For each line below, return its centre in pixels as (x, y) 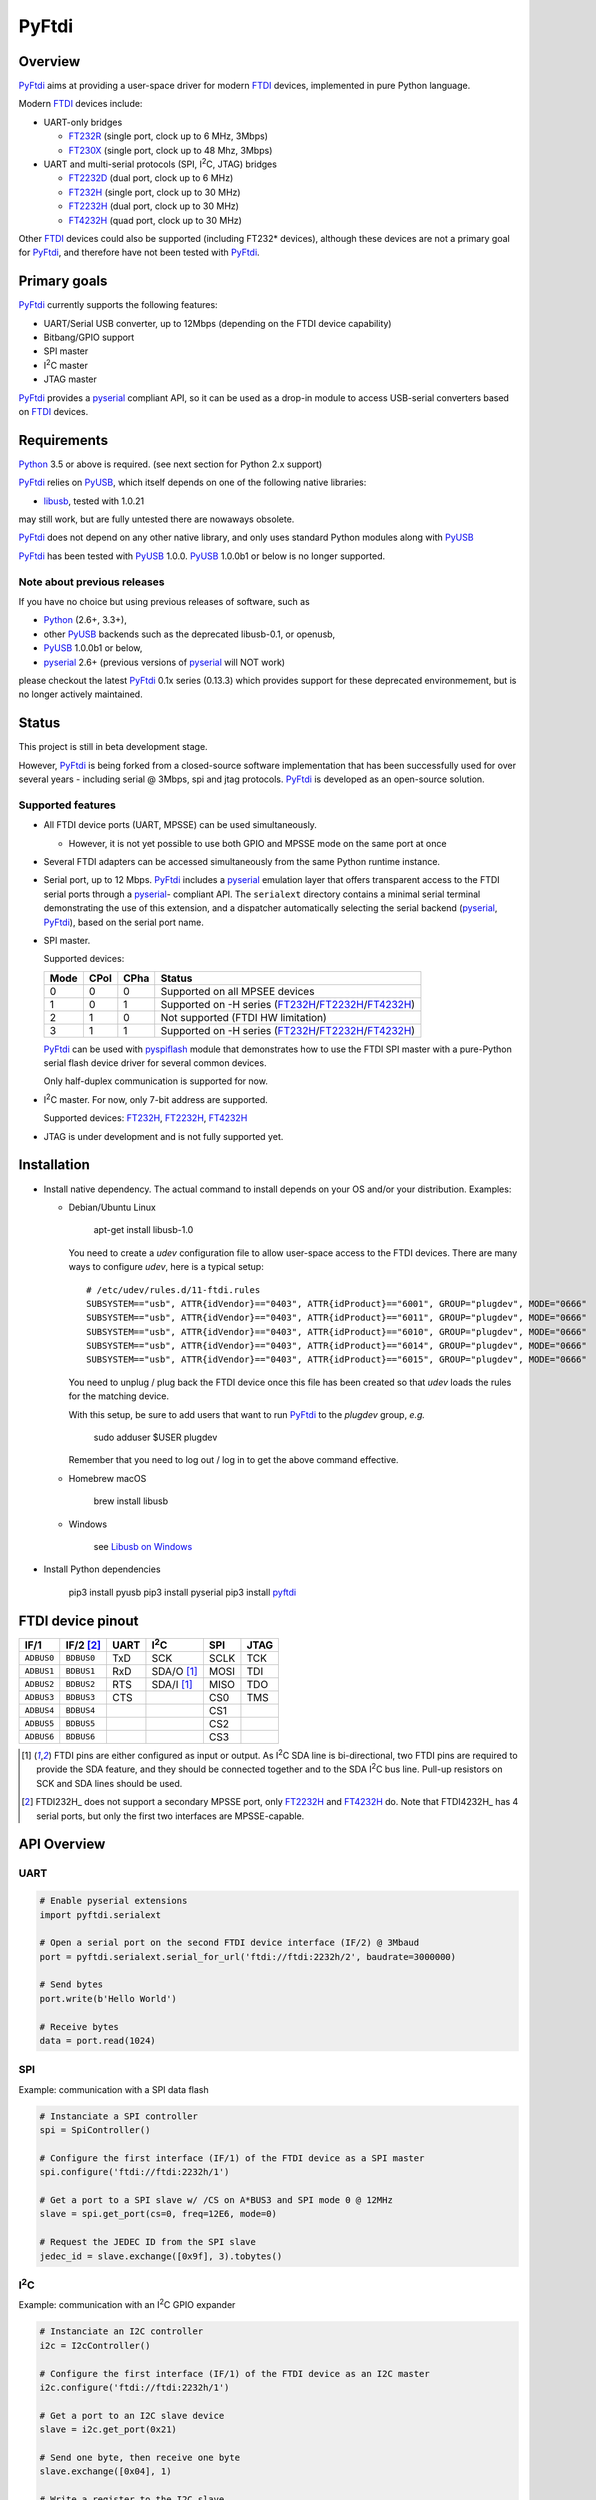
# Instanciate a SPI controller (119, 2116)
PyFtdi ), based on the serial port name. (123, 922)
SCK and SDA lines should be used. (109, 1783)
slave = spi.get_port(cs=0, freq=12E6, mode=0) (158, 2214)
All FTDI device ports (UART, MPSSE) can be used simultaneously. (180, 825)
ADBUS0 (39, 1658)
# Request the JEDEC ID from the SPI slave (148, 2242)
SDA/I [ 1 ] (172, 1684)
